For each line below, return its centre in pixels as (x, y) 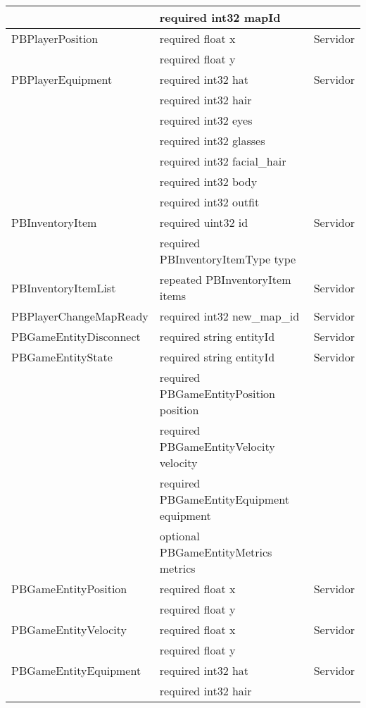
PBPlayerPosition (55, 38)
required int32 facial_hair (223, 161)
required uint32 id (204, 222)
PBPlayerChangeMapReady (80, 316)
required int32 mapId (220, 17)
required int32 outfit (209, 202)
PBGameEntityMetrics (216, 552)
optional (179, 536)
